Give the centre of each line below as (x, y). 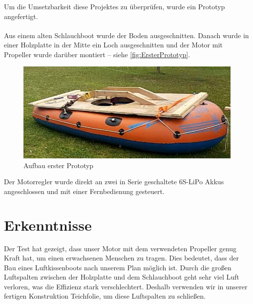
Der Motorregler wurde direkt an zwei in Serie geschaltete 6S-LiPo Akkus (114, 182)
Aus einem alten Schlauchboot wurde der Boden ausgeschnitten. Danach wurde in (126, 35)
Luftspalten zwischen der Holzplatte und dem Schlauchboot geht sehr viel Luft (122, 277)
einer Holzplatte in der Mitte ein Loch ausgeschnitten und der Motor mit (113, 45)
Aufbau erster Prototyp (59, 165)
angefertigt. (21, 16)
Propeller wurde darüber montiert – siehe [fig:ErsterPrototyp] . (97, 54)
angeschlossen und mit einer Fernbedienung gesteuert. (84, 191)
